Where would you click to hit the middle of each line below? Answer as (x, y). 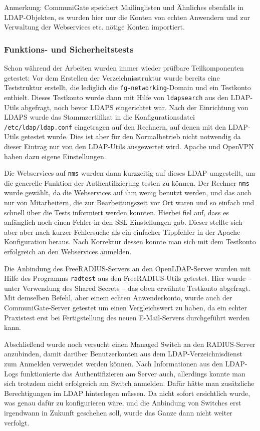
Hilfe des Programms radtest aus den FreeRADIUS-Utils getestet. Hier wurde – (128, 278)
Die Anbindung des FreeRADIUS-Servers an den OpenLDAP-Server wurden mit (127, 268)
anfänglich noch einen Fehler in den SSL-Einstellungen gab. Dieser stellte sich (123, 222)
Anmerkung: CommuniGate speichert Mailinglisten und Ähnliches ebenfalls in (124, 7)
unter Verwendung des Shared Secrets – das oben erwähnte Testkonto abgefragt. (127, 288)
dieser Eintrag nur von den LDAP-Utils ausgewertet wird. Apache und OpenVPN (129, 146)
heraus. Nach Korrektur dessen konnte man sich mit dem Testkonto (152, 242)
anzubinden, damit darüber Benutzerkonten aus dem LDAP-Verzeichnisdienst (123, 354)
